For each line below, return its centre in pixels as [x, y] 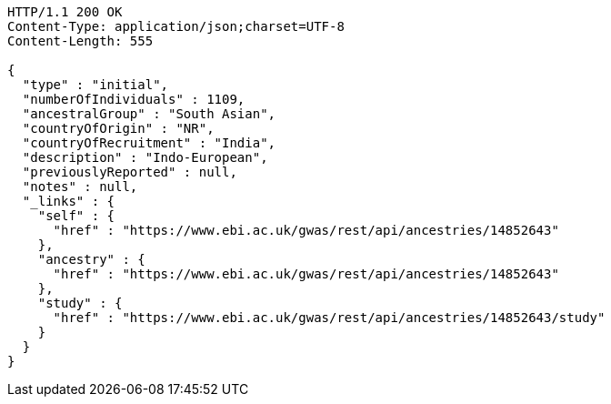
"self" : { [76, 216]
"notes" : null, [80, 187]
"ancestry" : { [91, 259]
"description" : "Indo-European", [145, 157]
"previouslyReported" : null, [130, 172]
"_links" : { [69, 201]
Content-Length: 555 [80, 41]
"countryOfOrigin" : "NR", [118, 128]
